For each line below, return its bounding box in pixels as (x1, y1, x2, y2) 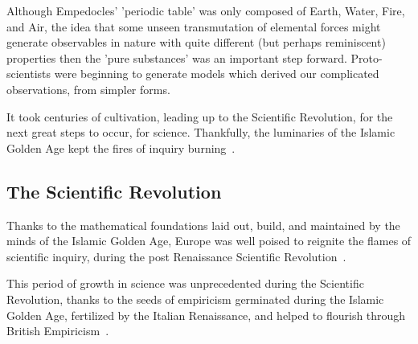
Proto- (350, 49, 383, 66)
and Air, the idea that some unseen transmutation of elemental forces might (6, 18, 381, 35)
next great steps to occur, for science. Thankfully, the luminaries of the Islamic (6, 124, 395, 141)
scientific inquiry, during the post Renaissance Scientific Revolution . (6, 248, 346, 264)
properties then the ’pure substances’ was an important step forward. (6, 49, 347, 66)
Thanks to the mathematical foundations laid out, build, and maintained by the (6, 216, 400, 233)
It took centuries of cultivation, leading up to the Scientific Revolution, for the (6, 108, 393, 125)
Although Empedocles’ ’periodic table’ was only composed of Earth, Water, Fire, (6, 2, 405, 18)
